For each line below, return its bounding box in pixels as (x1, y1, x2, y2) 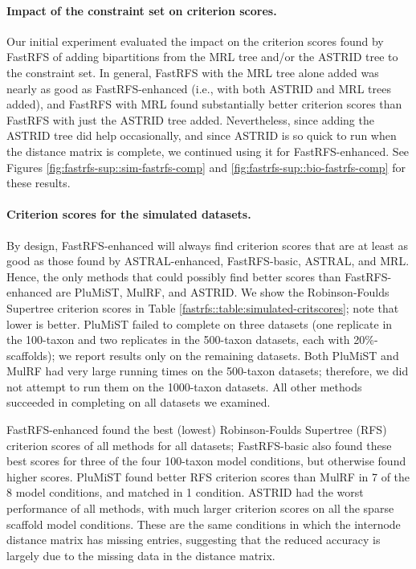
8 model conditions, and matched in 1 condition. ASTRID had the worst (6, 484, 364, 501)
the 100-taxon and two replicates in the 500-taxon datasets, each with (6, 331, 350, 348)
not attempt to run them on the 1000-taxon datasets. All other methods (6, 378, 362, 395)
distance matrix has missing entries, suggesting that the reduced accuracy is (6, 531, 381, 548)
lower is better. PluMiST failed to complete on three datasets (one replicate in (6, 315, 393, 332)
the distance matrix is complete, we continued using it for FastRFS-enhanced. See (6, 142, 410, 159)
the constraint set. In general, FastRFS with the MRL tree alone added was (6, 63, 379, 80)
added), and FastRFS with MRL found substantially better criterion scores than (6, 96, 402, 113)
